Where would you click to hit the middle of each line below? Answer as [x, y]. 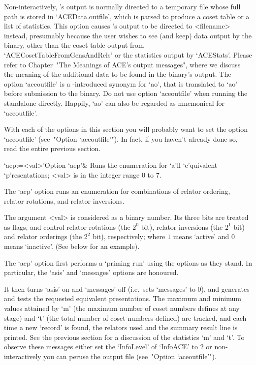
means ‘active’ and [201, 236]
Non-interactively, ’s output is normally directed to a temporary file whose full [122, 6]
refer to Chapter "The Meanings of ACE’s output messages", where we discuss [122, 64]
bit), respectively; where [129, 236]
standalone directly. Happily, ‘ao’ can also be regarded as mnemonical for [114, 103]
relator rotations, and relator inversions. [64, 200]
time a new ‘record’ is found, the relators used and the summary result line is [121, 327]
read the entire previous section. [52, 148]
